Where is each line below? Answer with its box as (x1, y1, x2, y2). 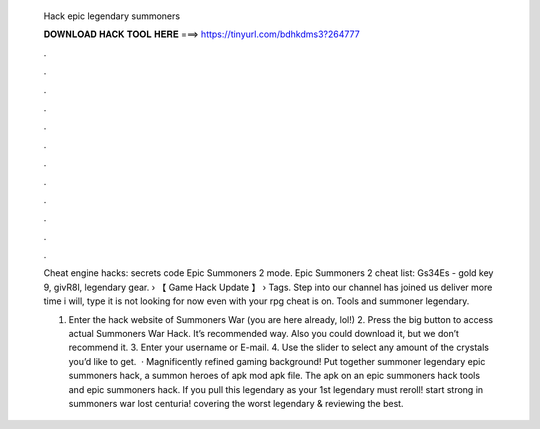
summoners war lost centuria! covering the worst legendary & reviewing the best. (68, 397, 404, 409)
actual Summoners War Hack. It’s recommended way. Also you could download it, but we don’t (68, 328, 460, 340)
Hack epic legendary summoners (43, 10, 180, 22)
